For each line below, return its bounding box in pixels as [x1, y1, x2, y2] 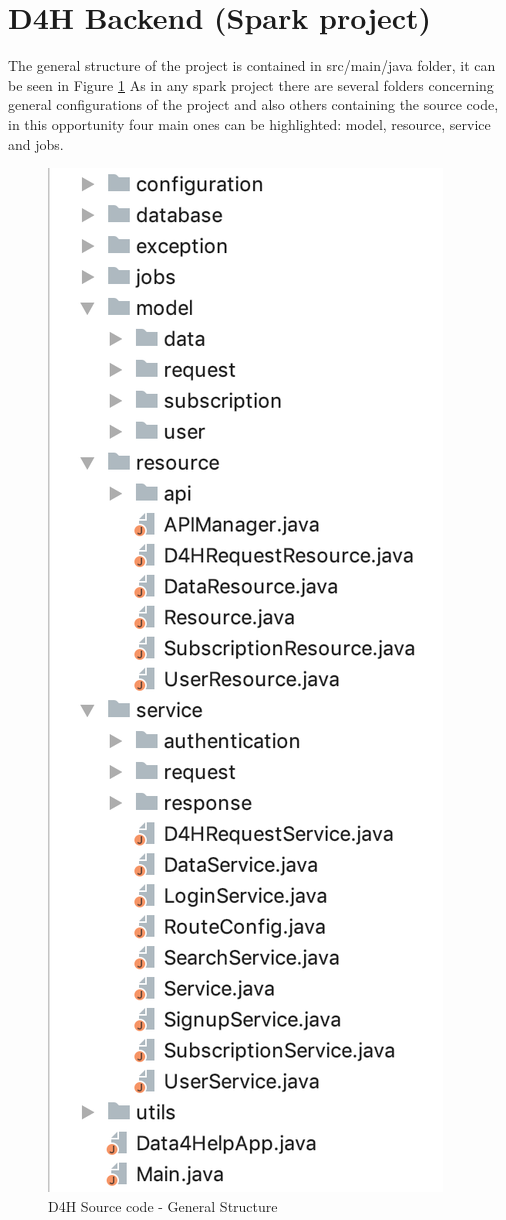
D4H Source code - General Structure [48, 1195, 278, 1216]
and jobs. [8, 133, 64, 154]
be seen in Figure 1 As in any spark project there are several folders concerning [8, 74, 494, 95]
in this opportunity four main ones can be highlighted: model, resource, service [8, 113, 491, 134]
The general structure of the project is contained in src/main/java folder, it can [8, 55, 496, 76]
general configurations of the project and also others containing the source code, [8, 94, 499, 115]
